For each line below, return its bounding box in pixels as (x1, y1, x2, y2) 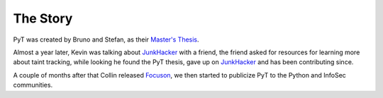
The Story (13, 11, 73, 26)
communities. (13, 81, 53, 90)
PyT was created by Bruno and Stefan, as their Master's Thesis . (13, 35, 199, 44)
